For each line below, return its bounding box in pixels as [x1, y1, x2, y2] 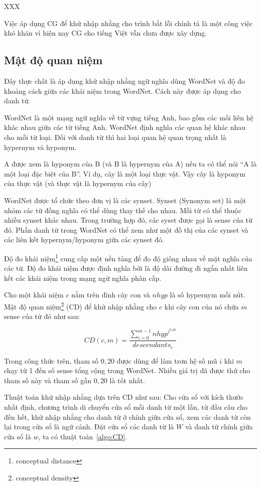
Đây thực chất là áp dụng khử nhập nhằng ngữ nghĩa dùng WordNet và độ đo [4, 75, 245, 86]
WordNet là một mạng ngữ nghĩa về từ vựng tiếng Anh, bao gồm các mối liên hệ [4, 112, 253, 122]
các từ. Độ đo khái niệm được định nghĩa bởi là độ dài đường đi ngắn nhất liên [4, 263, 248, 273]
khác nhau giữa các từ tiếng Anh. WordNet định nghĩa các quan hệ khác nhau [4, 122, 246, 132]
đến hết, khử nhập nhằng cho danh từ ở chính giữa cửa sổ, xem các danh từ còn [4, 411, 251, 422]
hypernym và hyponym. [4, 141, 77, 152]
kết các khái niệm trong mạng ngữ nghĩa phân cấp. [4, 272, 162, 283]
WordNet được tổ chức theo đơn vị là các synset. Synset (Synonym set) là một [4, 195, 246, 205]
